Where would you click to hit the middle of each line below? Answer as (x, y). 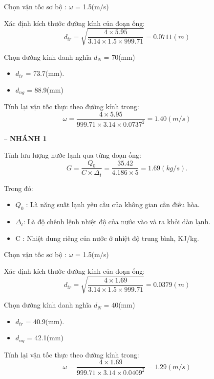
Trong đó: (19, 188)
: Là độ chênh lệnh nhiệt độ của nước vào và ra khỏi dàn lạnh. (117, 222)
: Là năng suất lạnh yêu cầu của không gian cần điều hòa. (113, 204)
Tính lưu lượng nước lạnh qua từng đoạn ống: (73, 154)
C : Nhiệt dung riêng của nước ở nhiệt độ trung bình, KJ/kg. (107, 238)
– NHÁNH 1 (25, 138)
